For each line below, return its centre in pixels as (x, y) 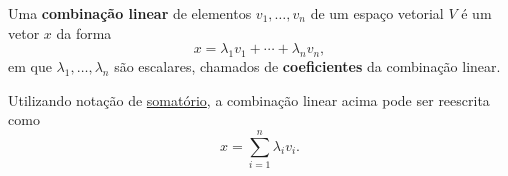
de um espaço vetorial (377, 13)
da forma (84, 32)
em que (30, 65)
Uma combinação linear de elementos (130, 13)
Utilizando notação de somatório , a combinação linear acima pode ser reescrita (249, 99)
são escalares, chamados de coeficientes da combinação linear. (307, 65)
